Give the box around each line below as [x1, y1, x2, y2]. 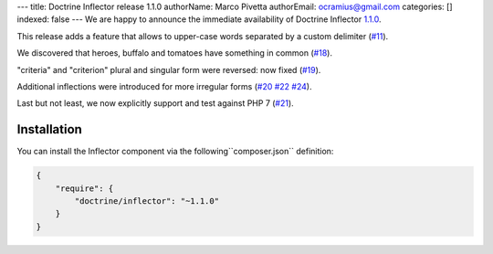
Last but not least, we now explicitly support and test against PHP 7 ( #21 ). [16, 98, 294, 109]
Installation [16, 122, 82, 137]
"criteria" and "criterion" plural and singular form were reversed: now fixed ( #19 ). [16, 64, 321, 75]
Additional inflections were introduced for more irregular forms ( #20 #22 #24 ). [16, 80, 312, 91]
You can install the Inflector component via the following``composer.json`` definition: [16, 146, 334, 157]
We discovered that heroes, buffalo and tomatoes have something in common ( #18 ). [16, 48, 333, 58]
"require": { [55, 183, 114, 194]
